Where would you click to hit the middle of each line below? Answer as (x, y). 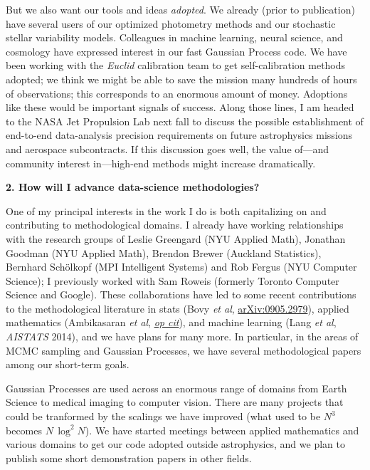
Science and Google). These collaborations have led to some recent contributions (181, 294)
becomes (24, 430)
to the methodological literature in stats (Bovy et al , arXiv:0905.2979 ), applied (178, 308)
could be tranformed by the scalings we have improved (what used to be (163, 416)
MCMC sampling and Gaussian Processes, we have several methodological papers (184, 350)
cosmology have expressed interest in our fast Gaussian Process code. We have (176, 51)
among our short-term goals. (68, 364)
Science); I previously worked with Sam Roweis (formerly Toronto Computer (173, 280)
